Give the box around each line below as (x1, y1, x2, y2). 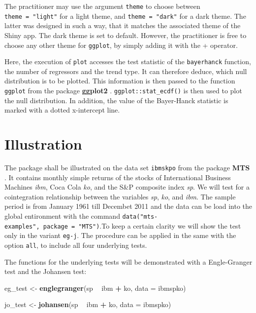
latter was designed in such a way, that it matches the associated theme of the (4, 20, 241, 31)
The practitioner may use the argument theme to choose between (4, 1, 200, 11)
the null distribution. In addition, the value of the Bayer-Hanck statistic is (4, 95, 228, 105)
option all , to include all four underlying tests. (4, 239, 147, 250)
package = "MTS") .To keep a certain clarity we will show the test (43, 220, 241, 231)
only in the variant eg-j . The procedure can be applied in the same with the (4, 230, 236, 240)
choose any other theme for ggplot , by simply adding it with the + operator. (4, 39, 238, 50)
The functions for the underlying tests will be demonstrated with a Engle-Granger (4, 256, 253, 267)
